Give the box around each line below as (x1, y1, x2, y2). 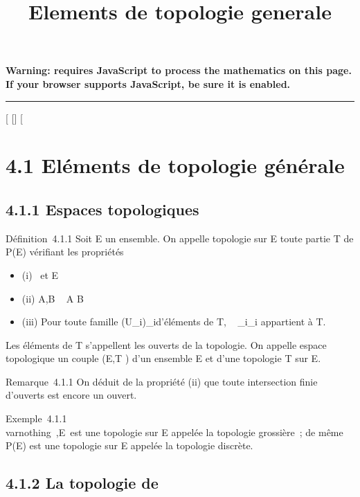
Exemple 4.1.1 (6, 411, 67, 426)
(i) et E (21, 267, 59, 282)
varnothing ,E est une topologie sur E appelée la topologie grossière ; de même (6, 424, 343, 439)
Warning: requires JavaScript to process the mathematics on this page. (6, 63, 352, 78)
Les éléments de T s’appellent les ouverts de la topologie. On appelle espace (6, 337, 327, 352)
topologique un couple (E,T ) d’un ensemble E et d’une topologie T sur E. (6, 351, 321, 365)
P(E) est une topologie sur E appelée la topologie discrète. (6, 438, 253, 453)
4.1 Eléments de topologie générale (6, 151, 345, 179)
